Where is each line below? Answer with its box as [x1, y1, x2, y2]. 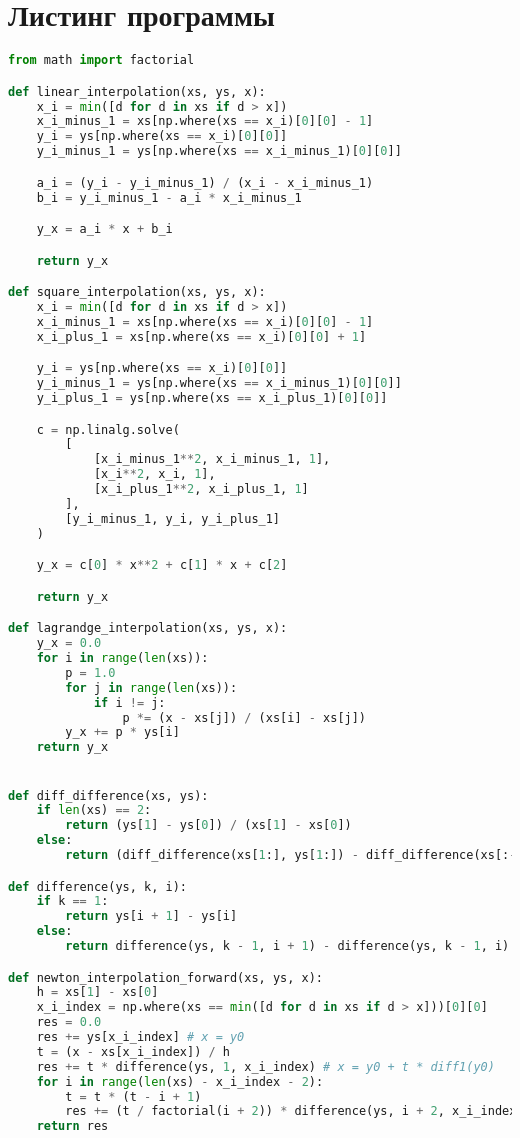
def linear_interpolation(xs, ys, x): [8, 84, 266, 99]
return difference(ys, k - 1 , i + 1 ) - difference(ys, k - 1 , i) [65, 939, 510, 954]
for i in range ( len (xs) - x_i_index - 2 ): [36, 1074, 324, 1089]
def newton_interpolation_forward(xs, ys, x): [8, 970, 323, 985]
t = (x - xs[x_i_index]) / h [36, 1044, 230, 1059]
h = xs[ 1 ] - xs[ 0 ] [36, 985, 159, 1000]
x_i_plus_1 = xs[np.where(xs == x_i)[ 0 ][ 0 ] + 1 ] [36, 329, 367, 344]
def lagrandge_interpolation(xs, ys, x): [8, 621, 288, 636]
